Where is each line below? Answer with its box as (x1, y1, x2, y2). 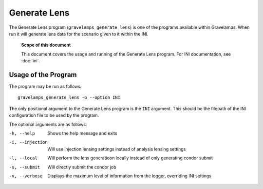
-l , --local (9, 155, 38, 161)
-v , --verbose (9, 173, 43, 179)
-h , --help (9, 131, 35, 136)
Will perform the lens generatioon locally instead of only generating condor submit (47, 155, 213, 161)
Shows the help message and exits (47, 130, 117, 136)
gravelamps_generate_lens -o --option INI (18, 95, 121, 100)
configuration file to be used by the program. (9, 113, 99, 118)
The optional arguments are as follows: (9, 121, 87, 127)
